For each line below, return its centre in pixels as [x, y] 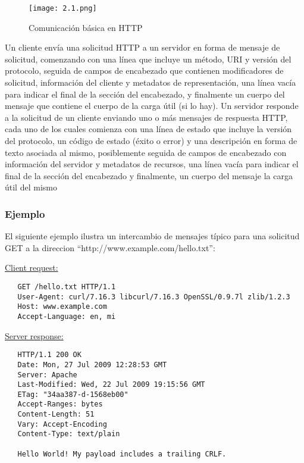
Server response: [34, 335]
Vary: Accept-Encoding [62, 424]
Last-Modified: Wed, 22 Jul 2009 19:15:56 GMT [111, 385]
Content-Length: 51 [56, 414]
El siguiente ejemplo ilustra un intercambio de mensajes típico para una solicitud [152, 236]
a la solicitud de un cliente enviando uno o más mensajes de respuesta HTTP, [146, 117]
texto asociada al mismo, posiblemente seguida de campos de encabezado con [146, 152]
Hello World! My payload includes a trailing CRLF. [122, 454]
